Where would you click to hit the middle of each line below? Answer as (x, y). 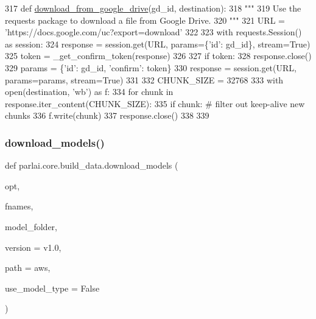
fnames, (19, 206)
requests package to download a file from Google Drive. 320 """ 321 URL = (145, 20)
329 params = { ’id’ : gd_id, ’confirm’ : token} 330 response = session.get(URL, (151, 67)
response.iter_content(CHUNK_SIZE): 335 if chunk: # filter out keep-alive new (155, 103)
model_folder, (31, 226)
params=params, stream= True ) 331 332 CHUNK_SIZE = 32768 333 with (144, 79)
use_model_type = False (52, 288)
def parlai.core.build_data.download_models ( (92, 165)
